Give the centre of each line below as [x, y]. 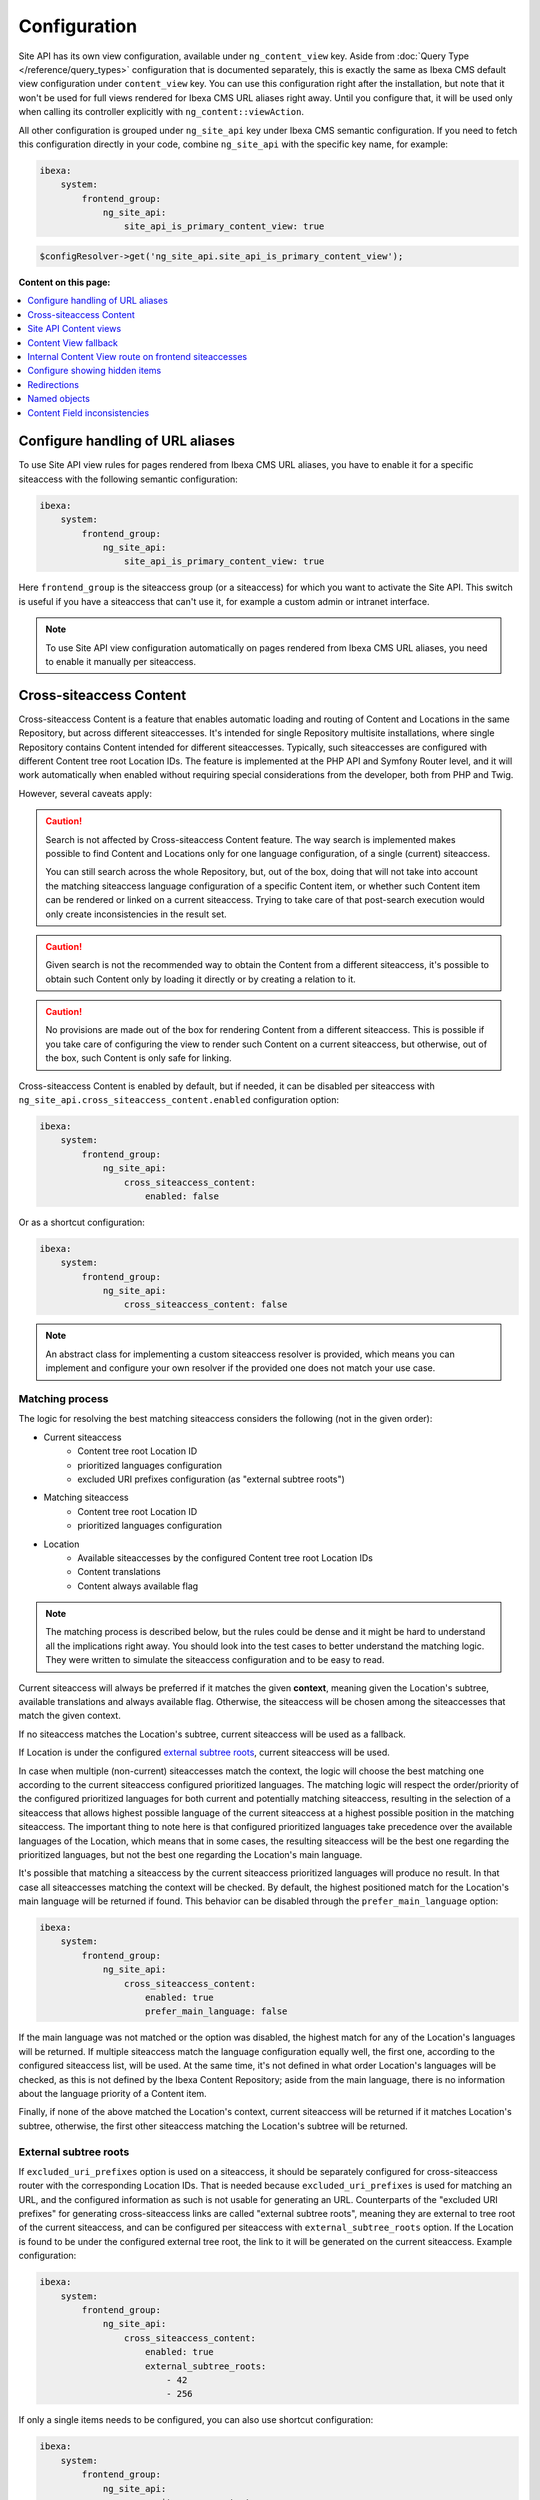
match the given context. [70, 1716]
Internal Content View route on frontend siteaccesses [137, 356]
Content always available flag [138, 1586]
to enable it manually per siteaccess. [121, 661]
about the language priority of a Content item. [112, 2093]
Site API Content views [74, 329]
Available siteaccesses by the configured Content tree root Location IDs [225, 1557]
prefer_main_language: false [216, 2011]
